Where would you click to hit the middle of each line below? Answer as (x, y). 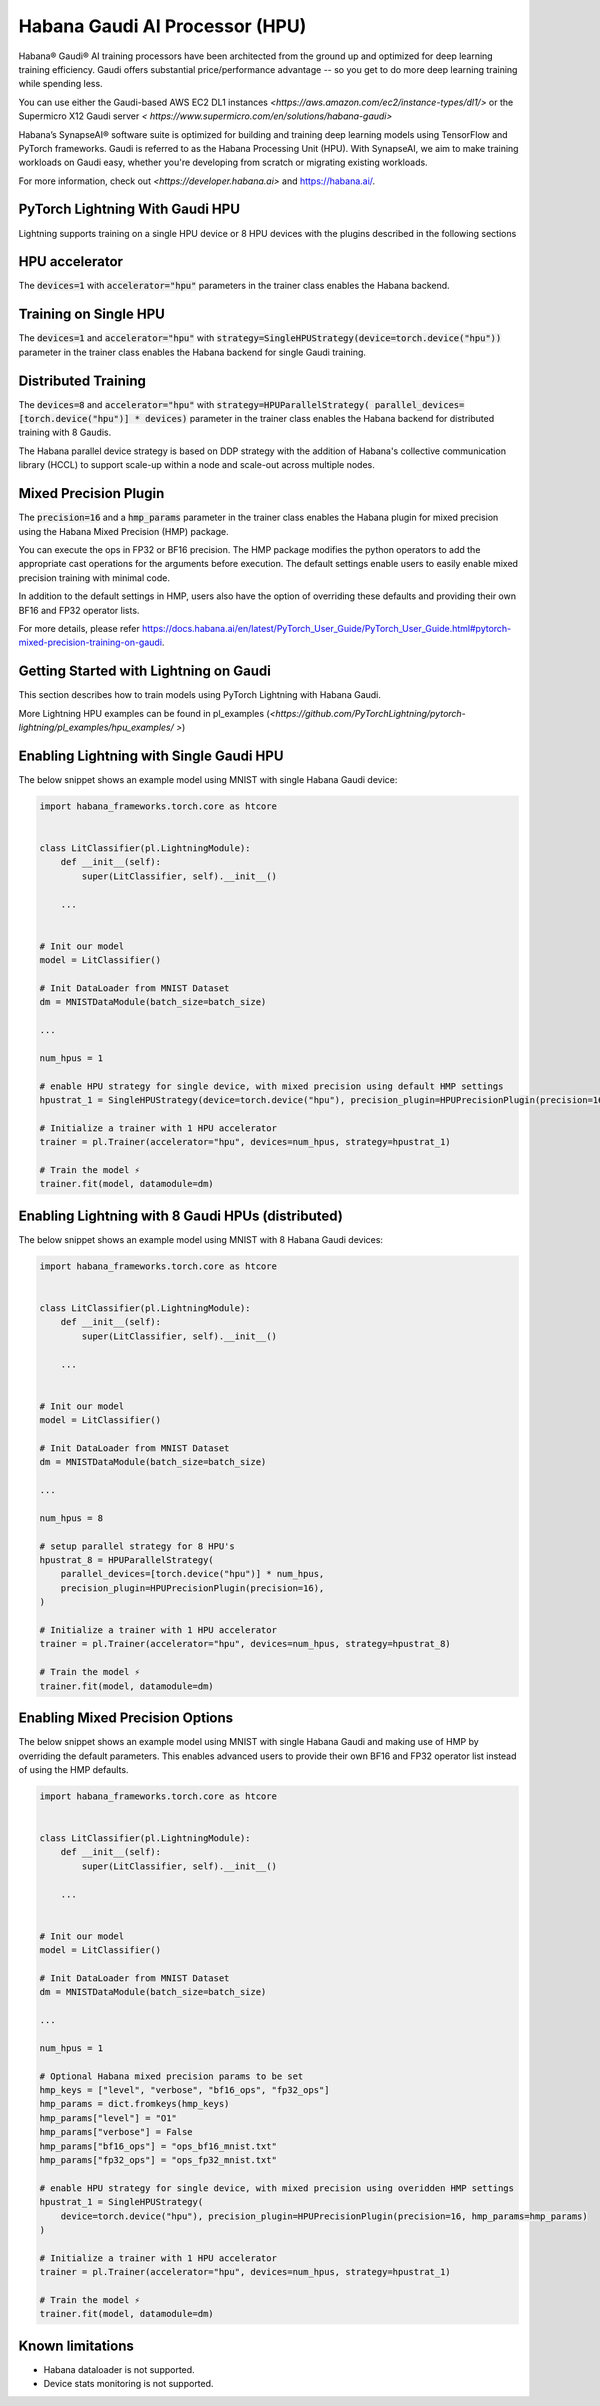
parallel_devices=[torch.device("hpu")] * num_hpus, (192, 1574)
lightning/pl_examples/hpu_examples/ (96, 727)
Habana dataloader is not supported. (119, 2369)
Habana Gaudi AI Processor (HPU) (162, 26)
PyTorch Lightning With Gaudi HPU (129, 209)
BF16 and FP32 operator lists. (79, 610)
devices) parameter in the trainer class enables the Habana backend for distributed (320, 419)
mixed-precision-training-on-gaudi (90, 642)
